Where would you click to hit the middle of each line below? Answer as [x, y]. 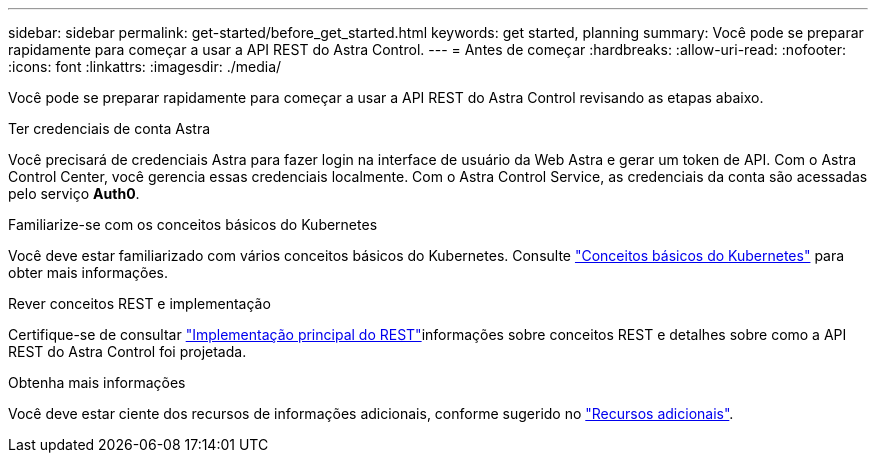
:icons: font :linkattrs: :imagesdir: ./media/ [145, 66]
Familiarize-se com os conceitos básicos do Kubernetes [193, 224]
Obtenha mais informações [97, 382]
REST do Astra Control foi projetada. [127, 351]
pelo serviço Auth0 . [74, 193]
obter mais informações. [88, 272]
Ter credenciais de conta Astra [109, 128]
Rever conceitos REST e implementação [139, 303]
